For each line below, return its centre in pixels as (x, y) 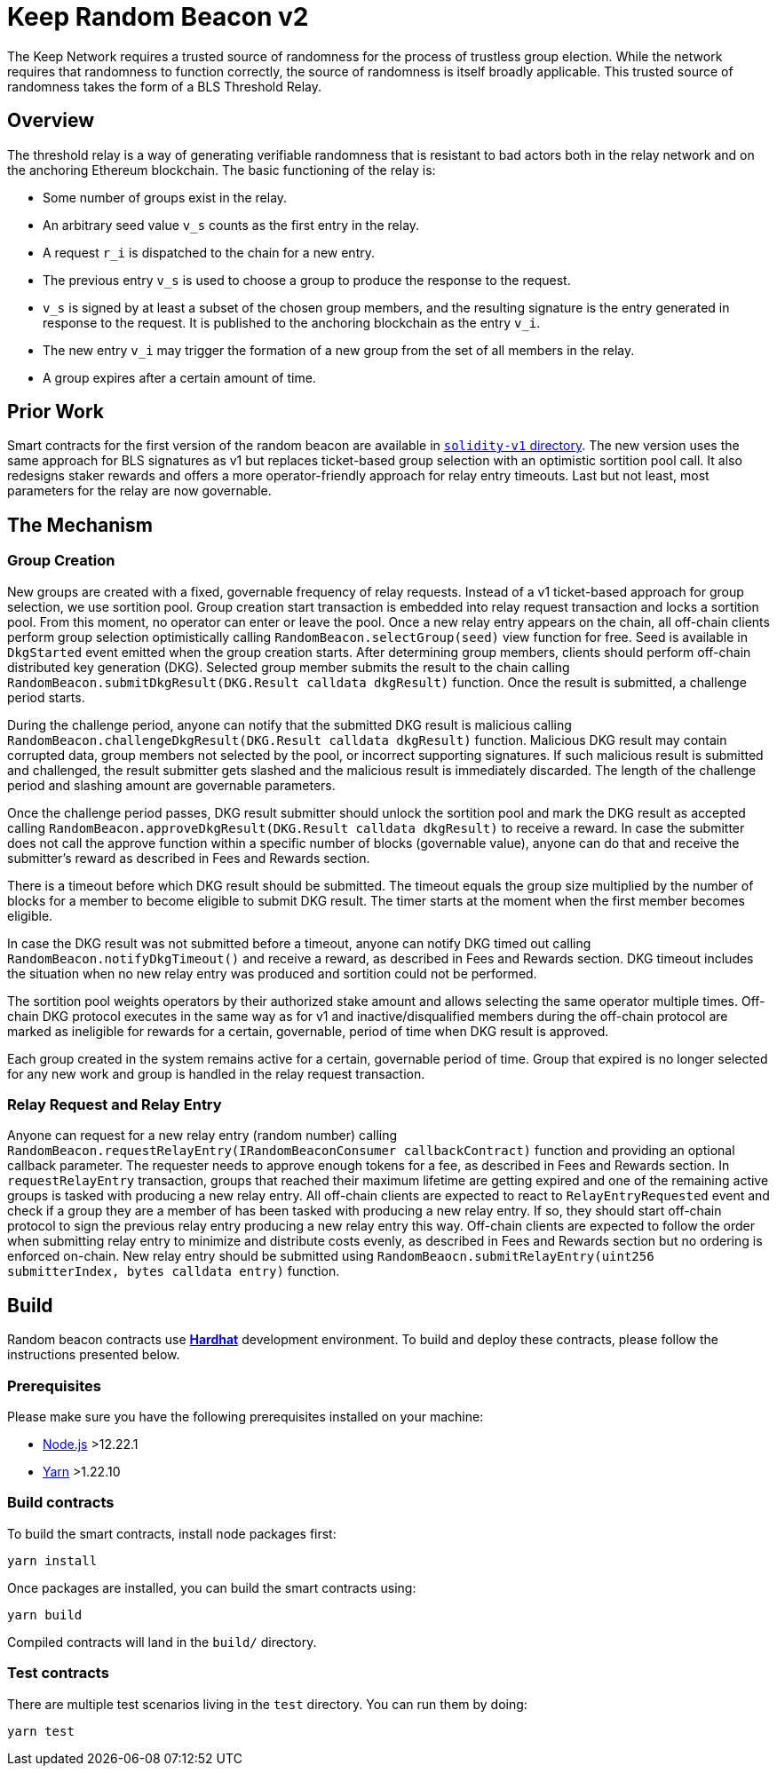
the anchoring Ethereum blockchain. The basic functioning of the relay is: (222, 170)
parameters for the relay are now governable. (139, 491)
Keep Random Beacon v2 (158, 17)
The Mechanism (80, 525)
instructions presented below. (94, 1355)
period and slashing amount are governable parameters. (171, 785)
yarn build (45, 1615)
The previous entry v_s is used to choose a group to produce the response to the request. (307, 280)
